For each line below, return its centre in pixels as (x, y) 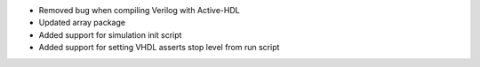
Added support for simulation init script (110, 34)
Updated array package (82, 23)
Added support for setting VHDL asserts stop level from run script (159, 48)
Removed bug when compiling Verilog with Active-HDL (139, 10)
